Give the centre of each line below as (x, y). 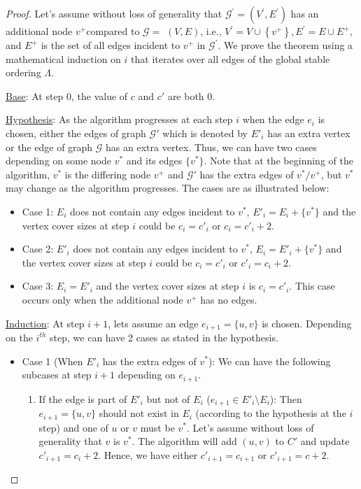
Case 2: (38, 249)
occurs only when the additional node (102, 299)
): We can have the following (269, 361)
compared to (113, 31)
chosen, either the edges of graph (76, 133)
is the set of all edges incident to (111, 45)
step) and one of (73, 427)
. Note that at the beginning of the (278, 161)
